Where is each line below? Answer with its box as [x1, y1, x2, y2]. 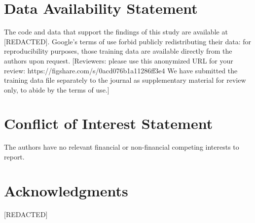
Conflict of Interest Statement [4, 113, 213, 133]
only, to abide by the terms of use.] [4, 84, 109, 95]
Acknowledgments [4, 180, 128, 200]
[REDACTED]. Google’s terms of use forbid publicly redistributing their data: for [4, 36, 252, 46]
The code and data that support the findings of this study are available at [4, 27, 228, 37]
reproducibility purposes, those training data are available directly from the [4, 46, 232, 56]
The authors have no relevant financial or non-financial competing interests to [4, 142, 239, 152]
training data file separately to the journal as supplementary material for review [4, 75, 246, 85]
